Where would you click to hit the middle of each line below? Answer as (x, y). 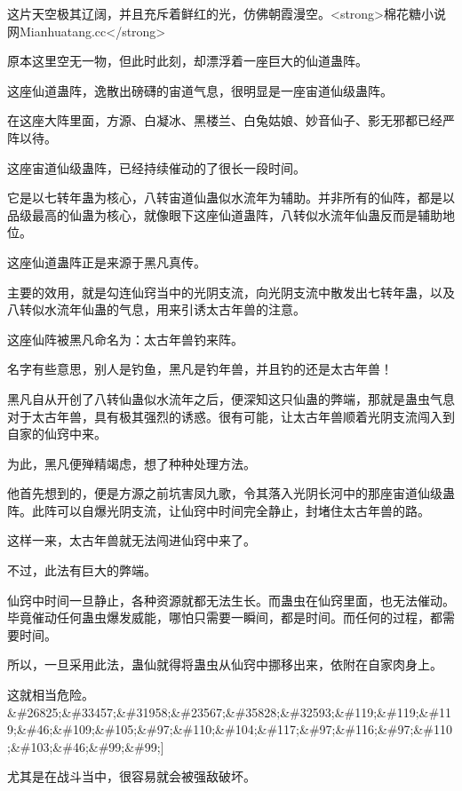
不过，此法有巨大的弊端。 (82, 570)
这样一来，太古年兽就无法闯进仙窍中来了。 (131, 540)
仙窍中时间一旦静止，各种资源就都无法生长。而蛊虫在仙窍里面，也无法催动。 (231, 600)
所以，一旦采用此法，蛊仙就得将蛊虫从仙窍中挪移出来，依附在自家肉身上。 (225, 664)
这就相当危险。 (51, 695)
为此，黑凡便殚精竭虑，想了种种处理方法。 (131, 463)
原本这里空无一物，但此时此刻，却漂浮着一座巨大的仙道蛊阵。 (187, 61)
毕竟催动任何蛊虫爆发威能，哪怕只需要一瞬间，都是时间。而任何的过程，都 (225, 617)
